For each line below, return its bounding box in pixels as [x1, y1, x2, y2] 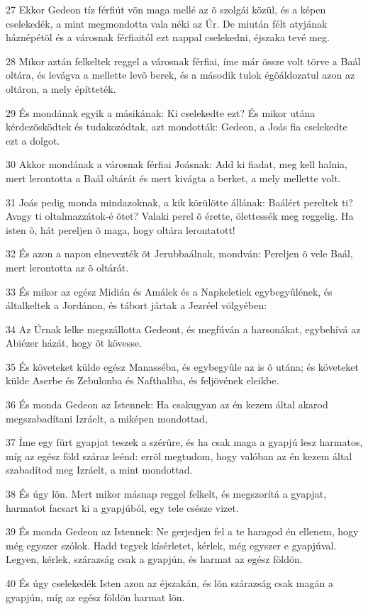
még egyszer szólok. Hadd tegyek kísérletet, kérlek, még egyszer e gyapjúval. [6, 537, 337, 552]
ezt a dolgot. [6, 133, 60, 147]
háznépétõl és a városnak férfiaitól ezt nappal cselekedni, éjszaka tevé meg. [6, 30, 330, 45]
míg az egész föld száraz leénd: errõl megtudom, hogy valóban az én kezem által [6, 448, 352, 463]
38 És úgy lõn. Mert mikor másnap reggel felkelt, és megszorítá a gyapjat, [6, 486, 327, 501]
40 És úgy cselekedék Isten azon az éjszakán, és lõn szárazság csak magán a [6, 576, 333, 590]
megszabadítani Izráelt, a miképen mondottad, [6, 410, 208, 425]
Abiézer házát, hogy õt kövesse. [6, 335, 142, 350]
